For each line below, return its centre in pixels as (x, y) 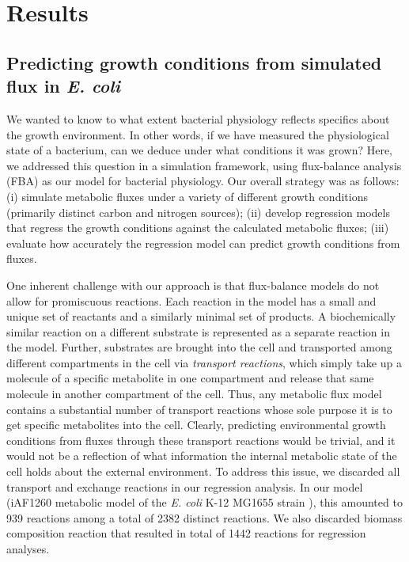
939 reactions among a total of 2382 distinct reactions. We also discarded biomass (204, 517)
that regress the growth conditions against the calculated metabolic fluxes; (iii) (198, 228)
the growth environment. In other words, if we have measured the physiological (198, 134)
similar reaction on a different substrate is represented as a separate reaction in (198, 331)
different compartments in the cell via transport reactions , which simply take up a (204, 362)
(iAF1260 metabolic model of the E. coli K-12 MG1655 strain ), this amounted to (204, 502)
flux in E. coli (63, 86)
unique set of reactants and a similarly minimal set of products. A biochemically (201, 316)
